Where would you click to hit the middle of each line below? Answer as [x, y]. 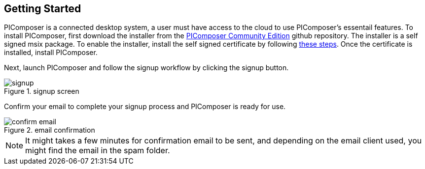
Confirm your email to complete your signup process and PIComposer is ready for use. [145, 107]
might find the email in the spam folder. [98, 151]
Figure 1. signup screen [42, 91]
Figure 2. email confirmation [50, 130]
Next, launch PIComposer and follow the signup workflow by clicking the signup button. [146, 68]
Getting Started [43, 9]
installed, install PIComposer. [51, 53]
